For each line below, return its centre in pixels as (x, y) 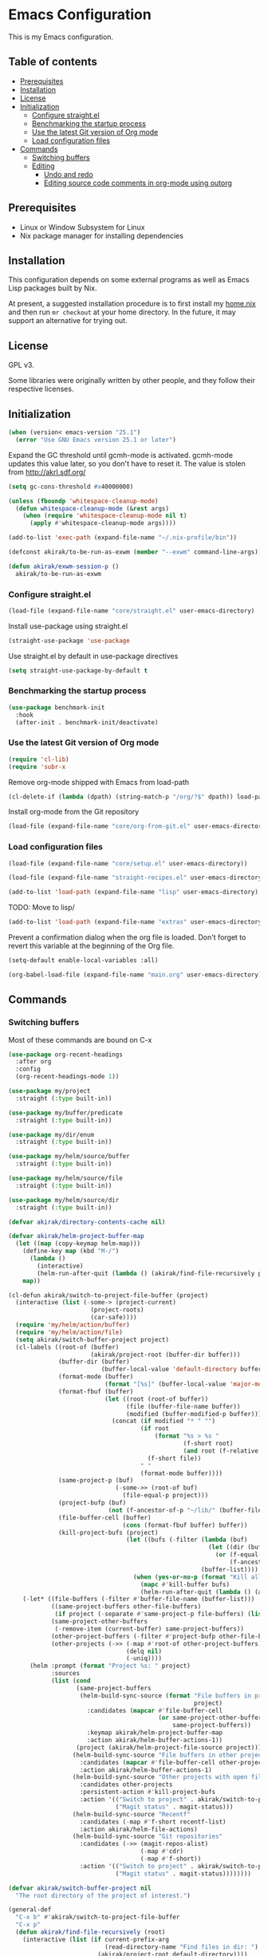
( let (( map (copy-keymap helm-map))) (78, 1244)
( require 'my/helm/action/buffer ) (73, 1325)
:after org (33, 1062)
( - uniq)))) (144, 1658)
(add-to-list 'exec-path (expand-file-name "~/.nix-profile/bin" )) (123, 538)
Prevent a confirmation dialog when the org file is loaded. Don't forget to (127, 937)
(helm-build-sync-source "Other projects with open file (169, 1777)
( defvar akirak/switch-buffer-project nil (80, 1888)
